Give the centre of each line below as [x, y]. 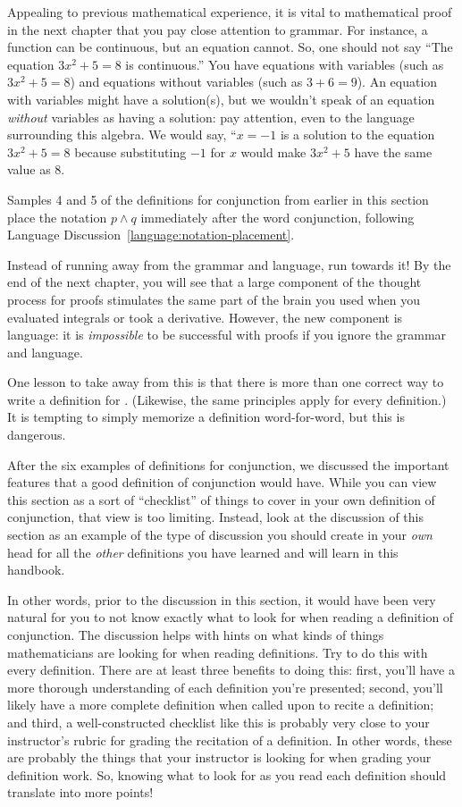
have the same [393, 151]
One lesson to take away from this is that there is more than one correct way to [226, 382]
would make [273, 151]
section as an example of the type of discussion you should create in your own [220, 535]
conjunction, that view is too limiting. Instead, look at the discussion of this [215, 517]
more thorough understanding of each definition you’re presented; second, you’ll [225, 687]
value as [29, 169]
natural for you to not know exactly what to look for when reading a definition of [231, 617]
